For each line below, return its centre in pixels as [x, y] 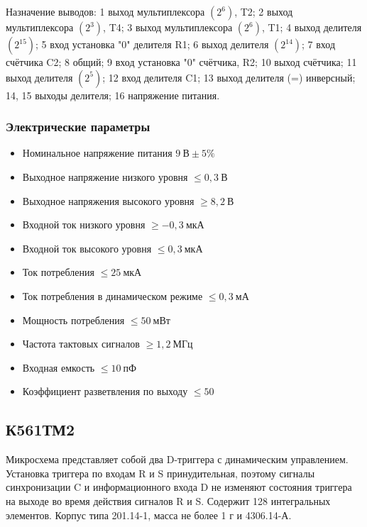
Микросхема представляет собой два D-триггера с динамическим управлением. [177, 459]
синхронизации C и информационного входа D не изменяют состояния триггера [179, 487]
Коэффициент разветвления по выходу [105, 391]
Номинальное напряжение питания [97, 153]
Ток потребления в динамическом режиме [113, 295]
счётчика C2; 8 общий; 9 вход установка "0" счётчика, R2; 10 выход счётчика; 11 [181, 62]
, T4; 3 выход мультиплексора [168, 27]
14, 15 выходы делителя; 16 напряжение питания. [113, 95]
